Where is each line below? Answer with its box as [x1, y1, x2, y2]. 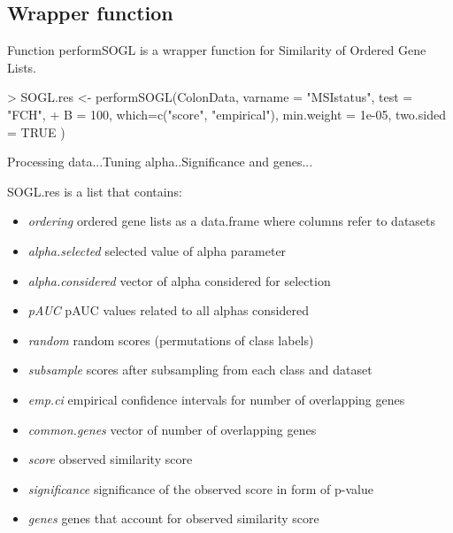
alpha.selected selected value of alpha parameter [27, 241, 287, 259]
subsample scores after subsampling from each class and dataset [27, 360, 372, 379]
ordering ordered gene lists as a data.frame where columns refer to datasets [27, 212, 436, 230]
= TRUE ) [7, 122, 65, 141]
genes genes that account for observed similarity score [27, 509, 319, 528]
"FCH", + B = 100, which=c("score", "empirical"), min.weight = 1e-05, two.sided [7, 104, 446, 123]
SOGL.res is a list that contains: [7, 182, 182, 200]
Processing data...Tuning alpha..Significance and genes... [7, 152, 313, 171]
